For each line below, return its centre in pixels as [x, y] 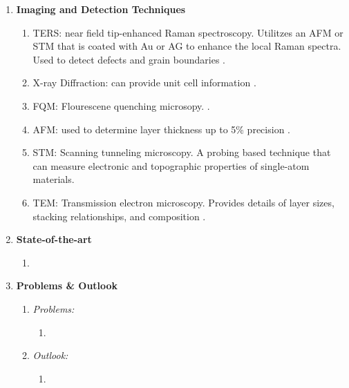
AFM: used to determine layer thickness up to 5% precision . [161, 129]
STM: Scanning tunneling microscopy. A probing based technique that [182, 152]
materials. [54, 179]
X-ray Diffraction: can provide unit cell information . [144, 83]
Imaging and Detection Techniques [101, 9]
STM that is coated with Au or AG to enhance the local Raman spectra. [187, 46]
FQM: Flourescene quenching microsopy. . [121, 105]
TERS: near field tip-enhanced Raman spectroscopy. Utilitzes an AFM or [188, 32]
